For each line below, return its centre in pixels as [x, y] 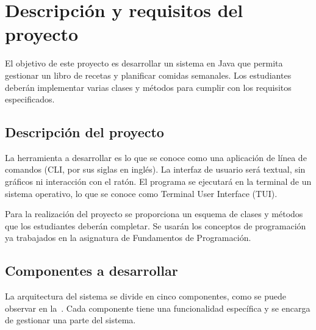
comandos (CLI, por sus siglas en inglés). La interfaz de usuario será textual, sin [155, 169]
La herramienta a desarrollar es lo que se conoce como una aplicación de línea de [156, 157]
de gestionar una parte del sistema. [70, 320]
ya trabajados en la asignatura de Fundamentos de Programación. [128, 238]
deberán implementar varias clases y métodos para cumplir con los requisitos [148, 87]
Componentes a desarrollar [92, 271]
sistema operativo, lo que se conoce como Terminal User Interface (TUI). [141, 193]
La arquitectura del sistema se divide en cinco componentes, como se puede [146, 296]
